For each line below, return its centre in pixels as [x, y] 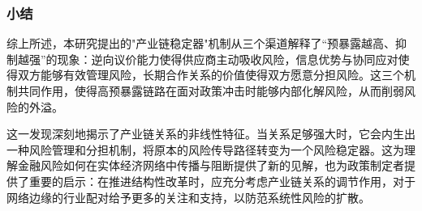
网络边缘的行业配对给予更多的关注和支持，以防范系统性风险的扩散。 [188, 197]
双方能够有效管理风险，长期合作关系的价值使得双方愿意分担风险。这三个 [211, 75]
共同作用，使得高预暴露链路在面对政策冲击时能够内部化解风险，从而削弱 [211, 91]
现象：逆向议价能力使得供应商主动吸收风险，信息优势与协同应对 [228, 59]
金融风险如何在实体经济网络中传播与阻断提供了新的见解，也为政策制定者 [211, 165]
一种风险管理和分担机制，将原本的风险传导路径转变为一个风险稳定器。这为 [205, 149]
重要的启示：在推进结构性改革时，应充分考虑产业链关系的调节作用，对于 [222, 181]
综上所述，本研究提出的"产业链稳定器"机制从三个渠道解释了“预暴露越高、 [201, 43]
